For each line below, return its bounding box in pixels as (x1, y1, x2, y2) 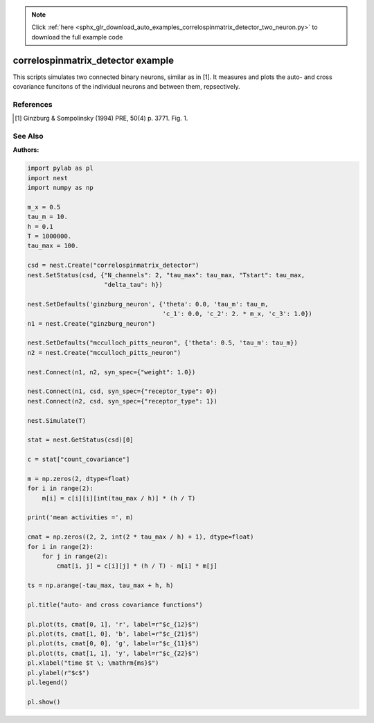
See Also (12, 131, 44, 141)
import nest (27, 174, 69, 182)
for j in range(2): (42, 552, 109, 560)
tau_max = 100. (27, 242, 79, 250)
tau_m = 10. (27, 213, 69, 221)
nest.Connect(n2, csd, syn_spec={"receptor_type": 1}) (27, 397, 217, 405)
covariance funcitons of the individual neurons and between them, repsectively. (12, 82, 240, 91)
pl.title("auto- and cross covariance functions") (27, 600, 204, 609)
